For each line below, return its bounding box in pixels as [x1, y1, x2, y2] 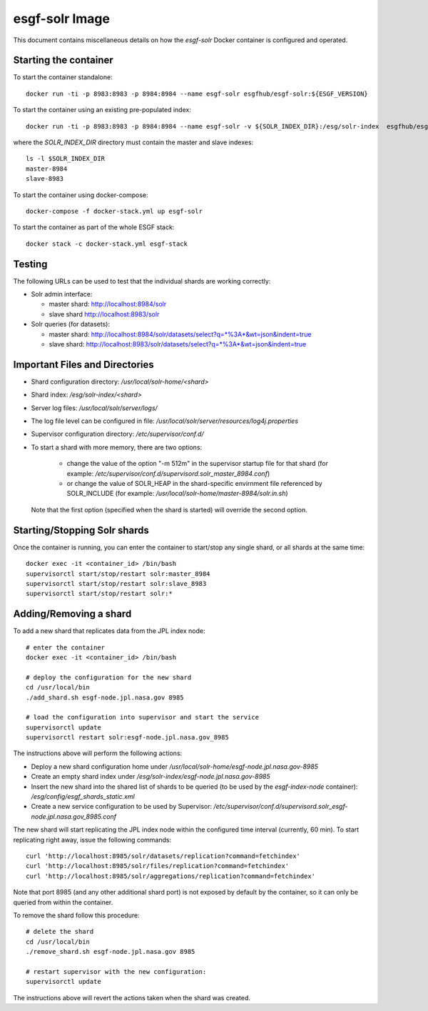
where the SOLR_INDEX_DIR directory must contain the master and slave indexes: [13, 138, 254, 146]
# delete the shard [26, 927, 94, 936]
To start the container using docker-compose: [13, 190, 149, 199]
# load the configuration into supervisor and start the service [26, 713, 260, 722]
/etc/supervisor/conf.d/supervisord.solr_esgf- [213, 802, 348, 811]
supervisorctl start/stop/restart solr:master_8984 [26, 569, 210, 578]
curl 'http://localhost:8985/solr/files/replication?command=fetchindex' [26, 862, 290, 870]
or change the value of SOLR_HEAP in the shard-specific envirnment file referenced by [66, 479, 322, 488]
